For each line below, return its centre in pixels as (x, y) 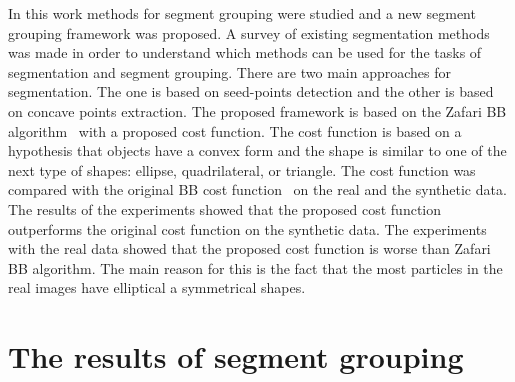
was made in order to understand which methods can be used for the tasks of (245, 52)
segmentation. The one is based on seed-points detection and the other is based (251, 91)
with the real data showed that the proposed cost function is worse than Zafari (249, 248)
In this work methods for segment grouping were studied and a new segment (242, 13)
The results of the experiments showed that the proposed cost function (225, 208)
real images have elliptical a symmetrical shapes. (157, 287)
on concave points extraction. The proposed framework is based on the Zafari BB (257, 110)
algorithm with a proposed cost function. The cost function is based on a (235, 130)
